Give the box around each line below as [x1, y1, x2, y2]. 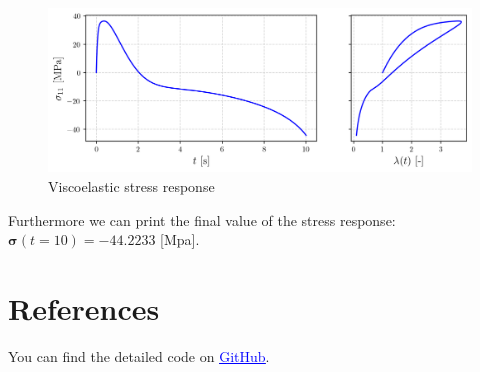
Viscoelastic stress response [48, 175, 215, 196]
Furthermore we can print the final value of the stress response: [8, 209, 396, 230]
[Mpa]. [160, 229, 200, 250]
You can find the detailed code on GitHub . [8, 345, 270, 366]
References [8, 287, 160, 328]
